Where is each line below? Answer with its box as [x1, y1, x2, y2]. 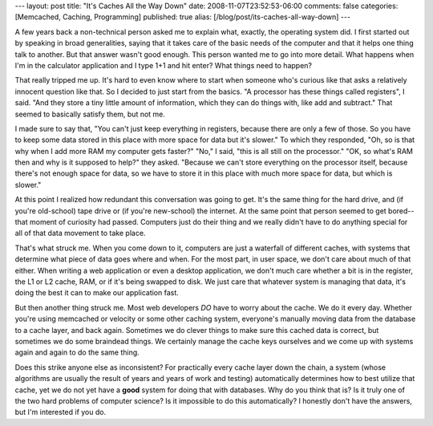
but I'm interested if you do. [14, 408, 107, 417]
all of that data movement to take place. [14, 229, 146, 238]
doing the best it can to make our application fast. [14, 288, 180, 298]
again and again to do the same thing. [14, 347, 140, 357]
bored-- [387, 205, 415, 216]
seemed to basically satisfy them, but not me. [14, 109, 166, 119]
